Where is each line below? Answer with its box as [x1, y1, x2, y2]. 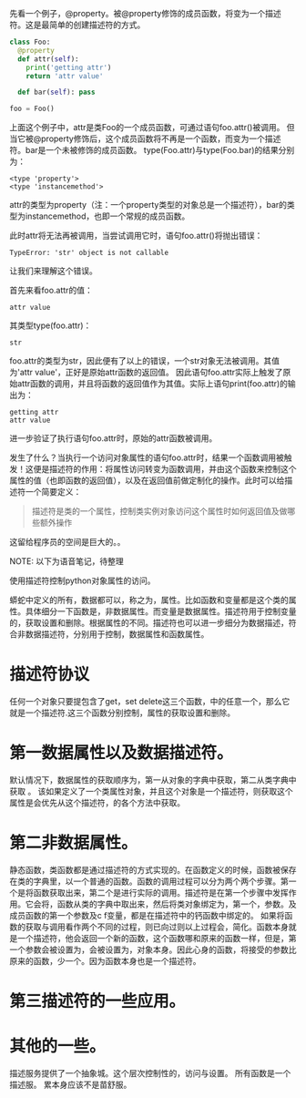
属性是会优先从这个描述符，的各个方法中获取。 [9, 797, 185, 808]
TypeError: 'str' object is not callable [9, 249, 169, 258]
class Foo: [9, 37, 51, 46]
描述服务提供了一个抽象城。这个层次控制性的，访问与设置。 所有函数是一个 [9, 1068, 291, 1079]
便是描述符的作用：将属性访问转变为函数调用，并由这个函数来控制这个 [33, 464, 297, 475]
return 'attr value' [25, 71, 104, 80]
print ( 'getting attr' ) [25, 63, 112, 72]
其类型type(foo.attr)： [9, 320, 92, 331]
